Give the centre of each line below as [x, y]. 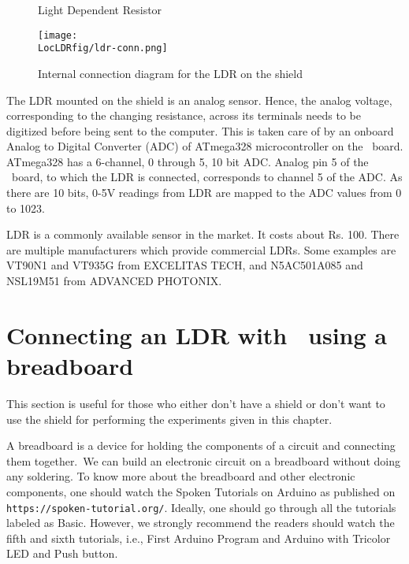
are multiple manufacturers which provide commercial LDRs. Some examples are [201, 249]
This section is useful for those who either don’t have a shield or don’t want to [196, 403]
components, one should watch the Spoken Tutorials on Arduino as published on [201, 491]
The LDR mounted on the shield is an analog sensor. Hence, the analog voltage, [199, 100]
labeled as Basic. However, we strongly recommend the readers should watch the [201, 523]
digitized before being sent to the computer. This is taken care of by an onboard [200, 130]
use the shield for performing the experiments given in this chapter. [169, 419]
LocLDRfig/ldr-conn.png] [103, 48]
